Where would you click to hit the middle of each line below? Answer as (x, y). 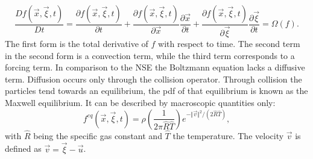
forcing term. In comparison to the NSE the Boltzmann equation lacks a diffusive (155, 67)
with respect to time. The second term (229, 44)
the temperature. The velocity (228, 135)
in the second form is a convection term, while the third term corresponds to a (150, 55)
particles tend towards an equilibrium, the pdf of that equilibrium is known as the (156, 91)
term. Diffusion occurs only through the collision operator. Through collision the (153, 79)
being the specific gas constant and (98, 135)
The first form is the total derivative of (77, 44)
